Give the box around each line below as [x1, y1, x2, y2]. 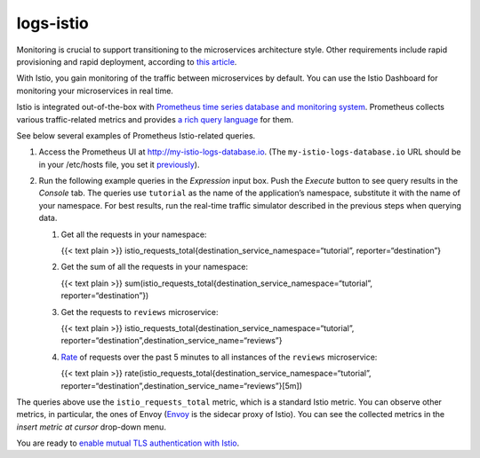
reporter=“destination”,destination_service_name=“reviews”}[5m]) [60, 380, 302, 391]
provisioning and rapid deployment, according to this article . [16, 56, 237, 67]
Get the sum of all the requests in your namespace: [60, 262, 249, 272]
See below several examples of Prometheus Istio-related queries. [16, 130, 256, 141]
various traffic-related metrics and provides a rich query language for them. [16, 114, 293, 124]
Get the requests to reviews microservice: [60, 306, 219, 317]
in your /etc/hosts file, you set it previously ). [38, 159, 200, 170]
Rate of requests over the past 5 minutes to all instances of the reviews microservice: [60, 351, 378, 362]
